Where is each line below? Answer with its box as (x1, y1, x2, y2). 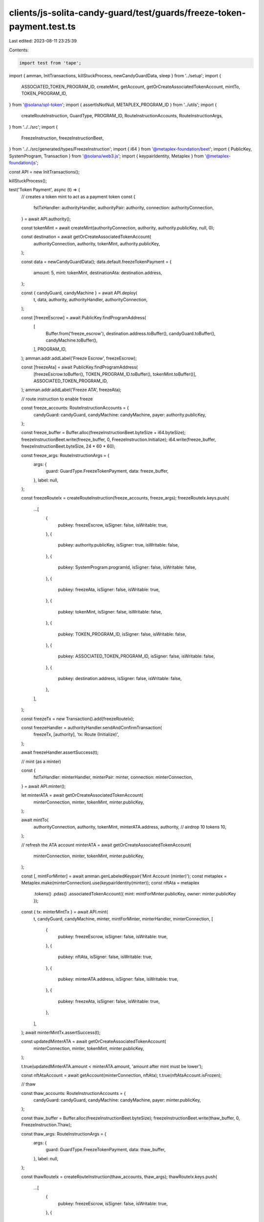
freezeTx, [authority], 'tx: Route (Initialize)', (33, 731, 119, 738)
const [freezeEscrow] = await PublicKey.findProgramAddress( (21, 314, 146, 320)
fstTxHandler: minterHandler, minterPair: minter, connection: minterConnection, (33, 774, 193, 780)
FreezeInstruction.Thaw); (21, 1122, 72, 1128)
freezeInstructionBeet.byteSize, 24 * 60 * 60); (21, 443, 115, 449)
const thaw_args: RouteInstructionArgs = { (21, 1131, 107, 1136)
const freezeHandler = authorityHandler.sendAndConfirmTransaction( (21, 725, 162, 731)
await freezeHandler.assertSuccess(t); (21, 749, 99, 755)
